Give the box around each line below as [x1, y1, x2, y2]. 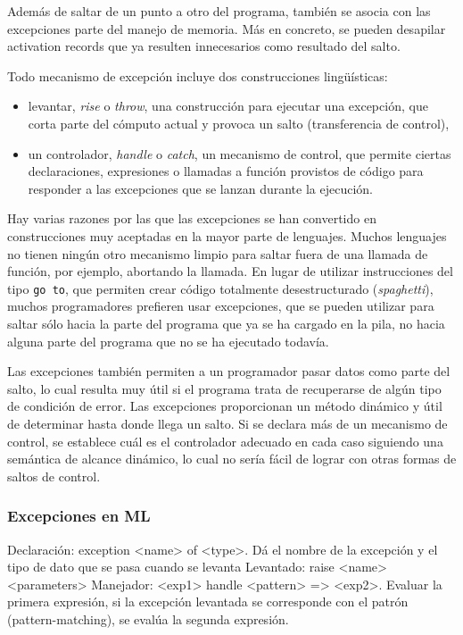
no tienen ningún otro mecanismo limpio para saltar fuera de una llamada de [7, 244, 428, 263]
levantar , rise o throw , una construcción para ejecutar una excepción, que [28, 96, 428, 115]
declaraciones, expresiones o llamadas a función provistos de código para [28, 162, 424, 180]
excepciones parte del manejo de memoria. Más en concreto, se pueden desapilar [7, 19, 446, 38]
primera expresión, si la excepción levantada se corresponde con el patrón [7, 592, 409, 611]
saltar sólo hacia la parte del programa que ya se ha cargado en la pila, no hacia [7, 313, 445, 332]
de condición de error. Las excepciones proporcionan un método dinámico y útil [7, 397, 442, 415]
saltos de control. [7, 466, 101, 485]
